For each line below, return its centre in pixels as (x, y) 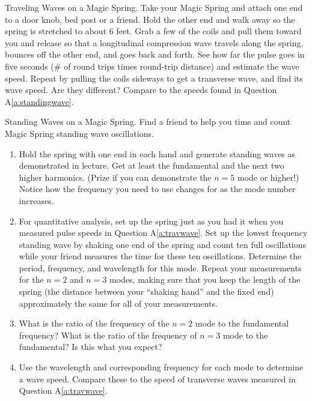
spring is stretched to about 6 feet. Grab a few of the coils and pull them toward (153, 31)
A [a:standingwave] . (39, 101)
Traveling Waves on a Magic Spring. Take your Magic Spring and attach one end (154, 7)
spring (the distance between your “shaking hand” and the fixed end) (146, 291)
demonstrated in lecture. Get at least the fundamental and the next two (151, 165)
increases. (36, 200)
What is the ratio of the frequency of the (94, 323)
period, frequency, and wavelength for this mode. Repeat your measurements (160, 267)
